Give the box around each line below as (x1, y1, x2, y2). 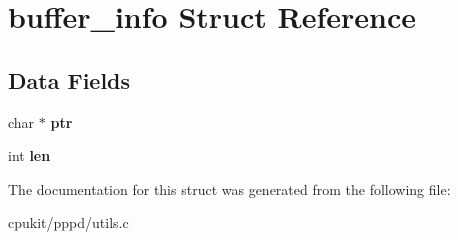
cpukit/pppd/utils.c (8, 212, 129, 233)
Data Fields (8, 64, 131, 95)
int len (8, 145, 51, 166)
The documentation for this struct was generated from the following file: (8, 178, 451, 199)
